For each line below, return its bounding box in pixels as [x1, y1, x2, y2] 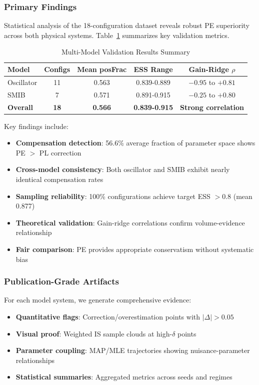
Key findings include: [4, 120, 68, 131]
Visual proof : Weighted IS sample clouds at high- [15, 328, 172, 338]
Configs [44, 64, 70, 74]
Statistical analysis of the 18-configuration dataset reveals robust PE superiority [4, 20, 249, 30]
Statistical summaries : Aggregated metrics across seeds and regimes [15, 371, 232, 382]
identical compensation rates [15, 174, 103, 184]
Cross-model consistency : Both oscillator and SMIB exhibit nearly [15, 164, 230, 174]
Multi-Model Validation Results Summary [61, 46, 190, 57]
